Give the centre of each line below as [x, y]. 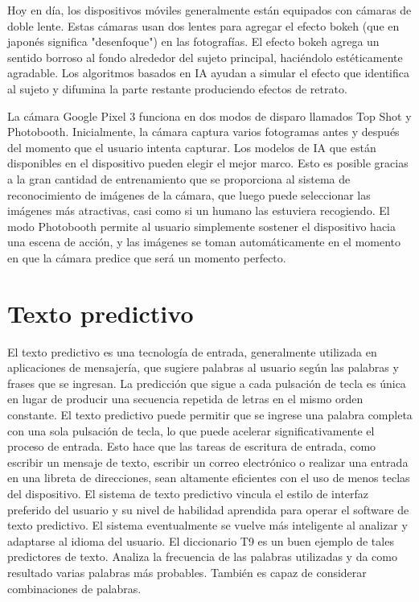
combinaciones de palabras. [74, 588]
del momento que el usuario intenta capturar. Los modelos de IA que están [192, 147]
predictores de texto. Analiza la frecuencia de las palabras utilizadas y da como [202, 557]
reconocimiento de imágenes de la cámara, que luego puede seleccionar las [189, 194]
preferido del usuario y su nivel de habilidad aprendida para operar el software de [208, 509]
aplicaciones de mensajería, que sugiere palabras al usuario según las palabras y [203, 367]
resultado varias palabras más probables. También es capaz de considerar [187, 572]
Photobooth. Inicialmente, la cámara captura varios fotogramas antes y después [203, 132]
